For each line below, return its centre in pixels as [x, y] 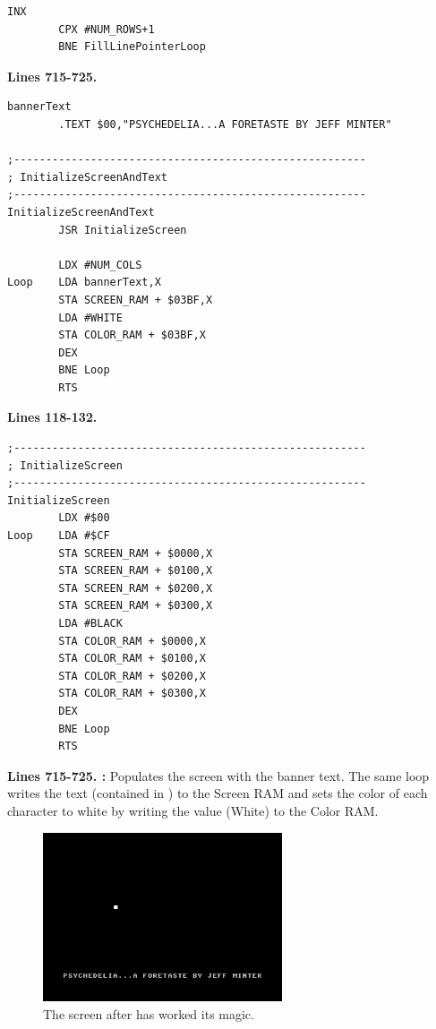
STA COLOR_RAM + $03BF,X [132, 335]
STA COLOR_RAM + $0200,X [132, 676]
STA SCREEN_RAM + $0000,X [136, 553]
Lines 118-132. [52, 417]
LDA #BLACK [90, 623]
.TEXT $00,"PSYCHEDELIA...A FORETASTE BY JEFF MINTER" [225, 124]
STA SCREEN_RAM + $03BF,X [136, 300]
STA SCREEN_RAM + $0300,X [136, 606]
